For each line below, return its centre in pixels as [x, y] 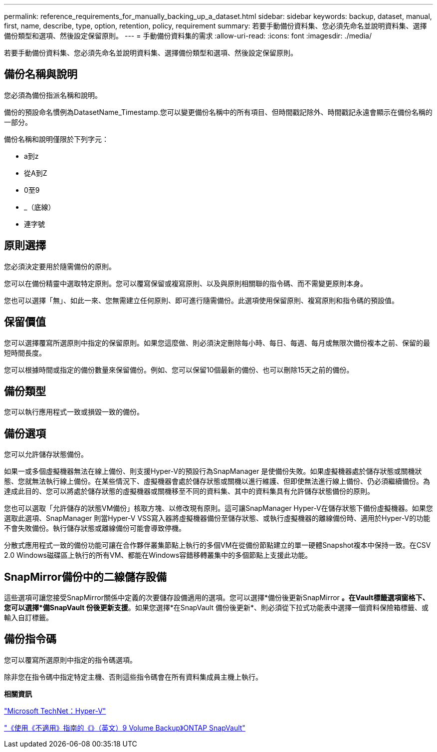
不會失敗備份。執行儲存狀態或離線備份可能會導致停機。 [95, 528]
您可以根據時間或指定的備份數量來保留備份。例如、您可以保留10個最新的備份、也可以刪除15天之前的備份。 [179, 370]
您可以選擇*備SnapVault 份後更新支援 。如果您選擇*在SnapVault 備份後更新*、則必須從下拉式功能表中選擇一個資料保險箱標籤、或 [216, 608]
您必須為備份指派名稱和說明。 [53, 95]
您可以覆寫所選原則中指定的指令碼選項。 [70, 660]
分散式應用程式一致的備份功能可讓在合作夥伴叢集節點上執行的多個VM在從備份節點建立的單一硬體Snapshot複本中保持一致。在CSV [218, 545]
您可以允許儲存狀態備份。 [46, 454]
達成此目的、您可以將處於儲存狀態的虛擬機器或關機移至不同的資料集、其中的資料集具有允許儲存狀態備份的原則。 [189, 491]
